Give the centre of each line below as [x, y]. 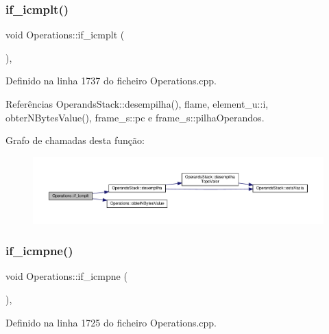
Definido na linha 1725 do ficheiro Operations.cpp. [111, 322]
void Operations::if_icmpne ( [66, 276]
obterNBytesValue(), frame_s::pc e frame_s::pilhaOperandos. [135, 117]
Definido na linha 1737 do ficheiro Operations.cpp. [111, 81]
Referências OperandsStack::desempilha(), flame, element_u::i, [137, 104]
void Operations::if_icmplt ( [65, 35]
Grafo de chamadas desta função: [75, 140]
